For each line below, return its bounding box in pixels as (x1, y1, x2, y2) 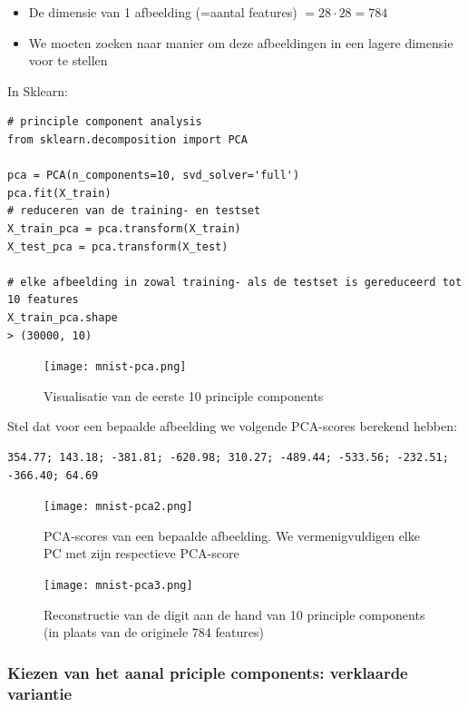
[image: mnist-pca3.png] (44, 578, 193, 592)
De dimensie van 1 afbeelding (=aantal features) (28, 3, 297, 21)
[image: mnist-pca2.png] (44, 500, 193, 514)
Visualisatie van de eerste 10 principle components (44, 386, 324, 405)
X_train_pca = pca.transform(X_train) (7, 221, 241, 235)
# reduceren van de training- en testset (7, 204, 261, 218)
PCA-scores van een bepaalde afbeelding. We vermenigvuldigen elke (44, 525, 420, 545)
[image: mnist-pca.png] (44, 360, 187, 374)
